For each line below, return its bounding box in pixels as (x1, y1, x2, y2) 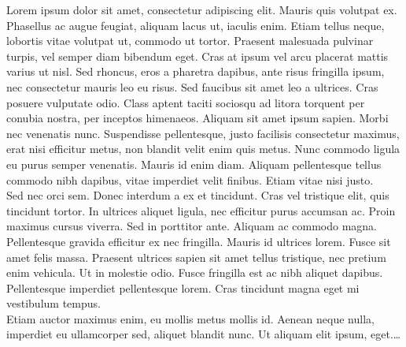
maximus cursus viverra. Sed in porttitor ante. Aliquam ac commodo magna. (6, 218, 377, 234)
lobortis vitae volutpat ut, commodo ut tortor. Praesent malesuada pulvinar (6, 32, 374, 49)
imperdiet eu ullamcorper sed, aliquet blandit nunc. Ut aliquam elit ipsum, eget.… (6, 326, 401, 342)
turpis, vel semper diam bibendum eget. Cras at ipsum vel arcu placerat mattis (6, 47, 389, 64)
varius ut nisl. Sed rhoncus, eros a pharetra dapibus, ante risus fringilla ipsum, (6, 63, 385, 80)
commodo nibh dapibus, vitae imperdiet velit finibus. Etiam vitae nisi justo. (6, 171, 374, 188)
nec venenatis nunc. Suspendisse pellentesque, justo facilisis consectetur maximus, (6, 125, 400, 141)
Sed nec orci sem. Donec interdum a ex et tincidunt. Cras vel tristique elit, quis (6, 187, 389, 203)
